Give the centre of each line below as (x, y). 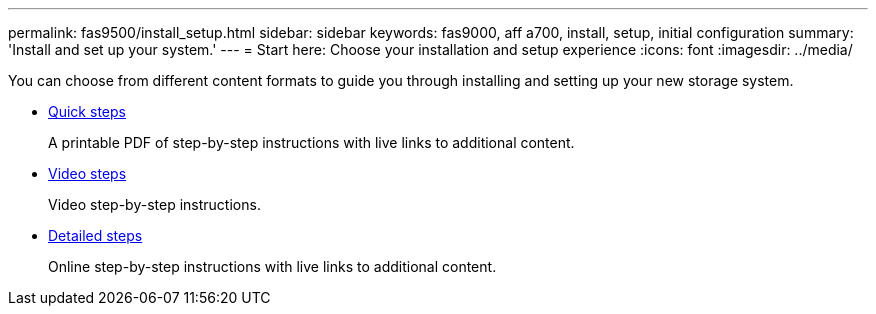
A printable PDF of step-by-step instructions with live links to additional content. (311, 142)
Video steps (87, 173)
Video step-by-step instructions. (154, 204)
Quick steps (87, 111)
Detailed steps (95, 235)
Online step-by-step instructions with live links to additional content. (272, 266)
